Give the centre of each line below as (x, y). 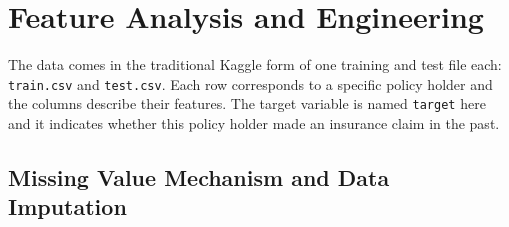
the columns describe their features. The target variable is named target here (247, 103)
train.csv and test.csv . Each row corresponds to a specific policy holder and (250, 83)
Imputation (67, 206)
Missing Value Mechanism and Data (199, 177)
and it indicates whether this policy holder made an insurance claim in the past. (254, 123)
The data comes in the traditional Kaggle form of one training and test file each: (255, 64)
